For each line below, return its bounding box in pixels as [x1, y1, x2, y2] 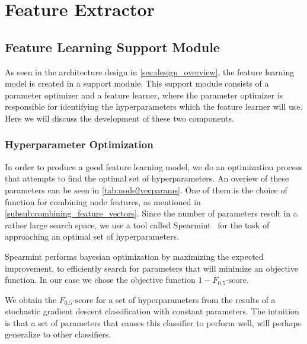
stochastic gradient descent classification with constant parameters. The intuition [5, 305, 299, 317]
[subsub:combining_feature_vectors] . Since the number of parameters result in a [5, 207, 298, 219]
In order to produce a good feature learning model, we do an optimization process [5, 160, 303, 173]
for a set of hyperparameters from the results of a [95, 293, 276, 305]
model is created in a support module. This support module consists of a [5, 77, 269, 90]
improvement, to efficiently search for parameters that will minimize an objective [5, 262, 298, 274]
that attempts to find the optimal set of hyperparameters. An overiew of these [5, 172, 289, 184]
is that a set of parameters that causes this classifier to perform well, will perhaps [5, 316, 301, 329]
